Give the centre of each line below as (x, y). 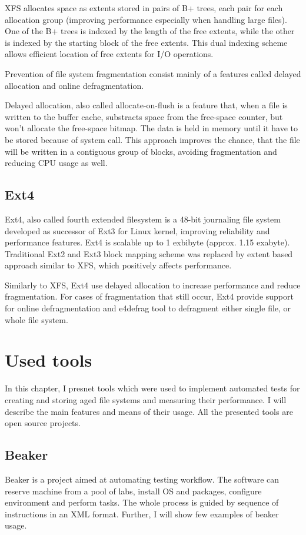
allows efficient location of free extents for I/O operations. (109, 54)
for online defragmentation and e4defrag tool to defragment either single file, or (148, 308)
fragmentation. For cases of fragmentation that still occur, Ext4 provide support (149, 296)
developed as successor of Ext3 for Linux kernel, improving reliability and (137, 230)
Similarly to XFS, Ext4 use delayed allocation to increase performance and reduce (153, 285)
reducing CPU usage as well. (56, 163)
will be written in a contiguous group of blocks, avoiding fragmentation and (141, 151)
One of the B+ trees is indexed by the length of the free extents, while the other (150, 31)
